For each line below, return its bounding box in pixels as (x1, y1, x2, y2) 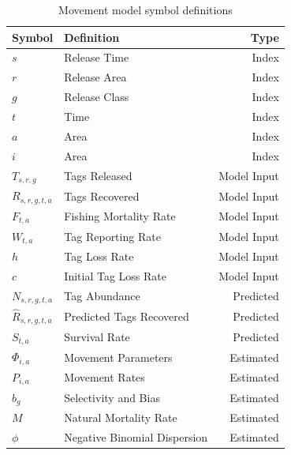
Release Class (64, 88, 129, 105)
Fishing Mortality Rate (64, 208, 176, 224)
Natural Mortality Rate (64, 409, 177, 426)
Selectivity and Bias (64, 389, 160, 406)
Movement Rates (64, 369, 145, 385)
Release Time (64, 49, 129, 66)
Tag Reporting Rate (64, 228, 161, 245)
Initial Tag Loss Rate (64, 268, 166, 284)
